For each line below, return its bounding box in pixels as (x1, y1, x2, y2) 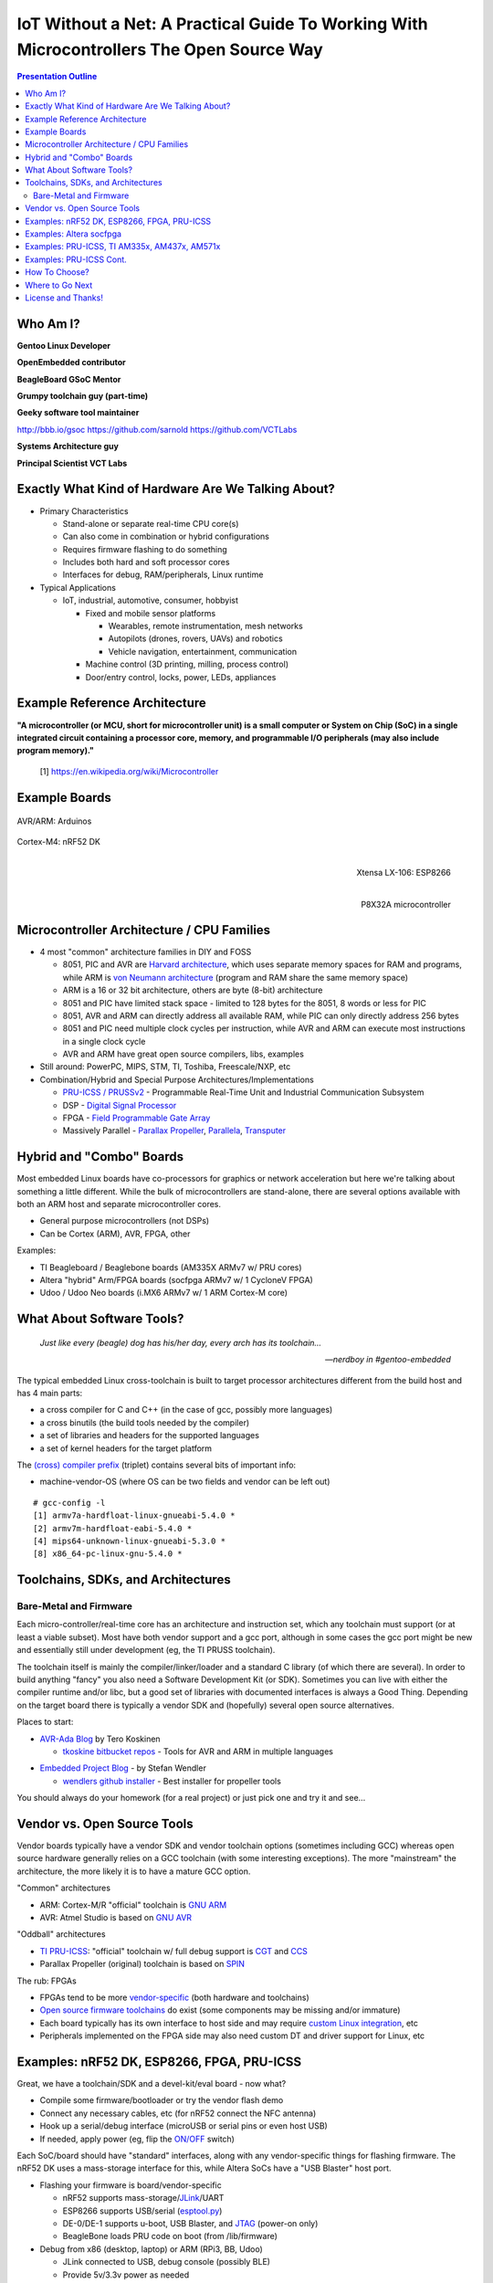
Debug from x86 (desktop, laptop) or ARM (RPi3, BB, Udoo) (39, 2243, 264, 2255)
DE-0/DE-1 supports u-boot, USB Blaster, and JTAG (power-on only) (62, 2217, 319, 2228)
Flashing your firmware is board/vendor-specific (39, 2179, 223, 2191)
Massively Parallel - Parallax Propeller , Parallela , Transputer (62, 1125, 287, 1136)
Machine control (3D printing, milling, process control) (85, 658, 289, 670)
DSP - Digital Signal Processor (62, 1099, 177, 1110)
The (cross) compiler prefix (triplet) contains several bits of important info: (16, 1459, 297, 1470)
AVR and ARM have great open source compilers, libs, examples (62, 1048, 305, 1059)
